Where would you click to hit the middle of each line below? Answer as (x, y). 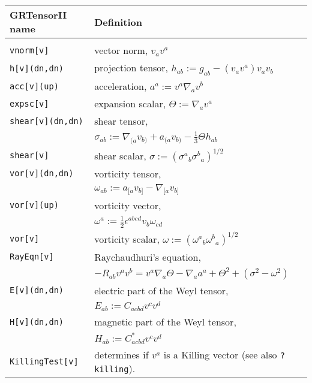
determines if (121, 355)
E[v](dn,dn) (37, 290)
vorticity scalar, (127, 239)
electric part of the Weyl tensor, (161, 290)
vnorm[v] (29, 50)
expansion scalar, (130, 104)
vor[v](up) (34, 205)
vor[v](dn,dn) (42, 174)
